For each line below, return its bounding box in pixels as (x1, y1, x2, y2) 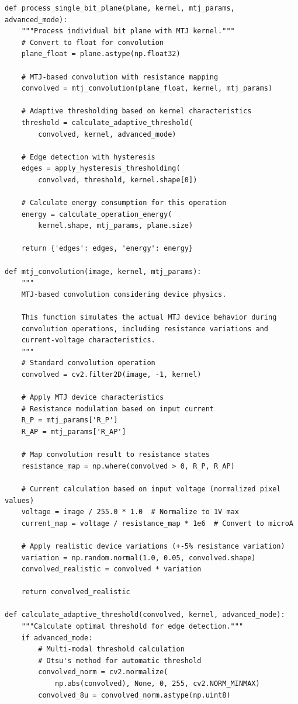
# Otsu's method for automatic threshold (38, 656, 202, 665)
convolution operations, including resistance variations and (21, 324, 269, 333)
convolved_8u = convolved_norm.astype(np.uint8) (38, 691, 231, 699)
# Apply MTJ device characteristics (21, 393, 164, 402)
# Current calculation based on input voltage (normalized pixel (21, 484, 281, 493)
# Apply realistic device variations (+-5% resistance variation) (21, 542, 285, 550)
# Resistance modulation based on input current (21, 404, 214, 413)
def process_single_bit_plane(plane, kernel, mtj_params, (5, 4, 235, 12)
